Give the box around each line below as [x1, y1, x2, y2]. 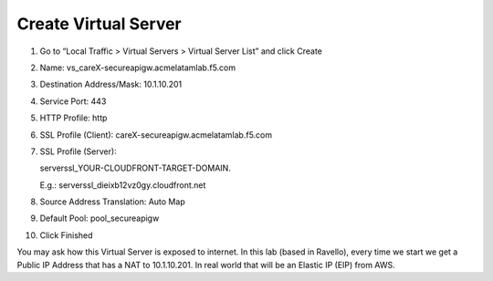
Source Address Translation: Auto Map [39, 196, 186, 207]
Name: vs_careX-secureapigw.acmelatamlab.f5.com [39, 62, 236, 73]
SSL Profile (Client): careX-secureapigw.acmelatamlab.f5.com [39, 129, 273, 140]
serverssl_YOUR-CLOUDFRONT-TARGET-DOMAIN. [39, 162, 232, 173]
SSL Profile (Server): [39, 146, 118, 157]
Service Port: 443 [39, 96, 107, 107]
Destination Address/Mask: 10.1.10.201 [39, 78, 183, 90]
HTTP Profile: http [39, 112, 108, 123]
